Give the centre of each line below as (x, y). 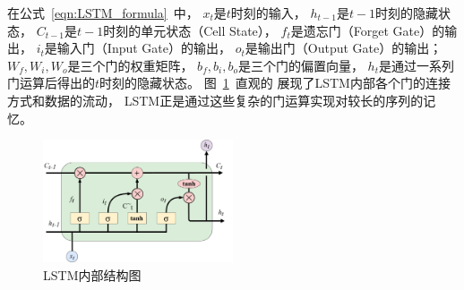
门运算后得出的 (51, 83)
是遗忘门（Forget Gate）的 (368, 30)
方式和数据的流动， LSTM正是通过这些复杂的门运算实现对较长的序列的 (215, 100)
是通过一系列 (417, 65)
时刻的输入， (268, 13)
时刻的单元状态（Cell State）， (190, 30)
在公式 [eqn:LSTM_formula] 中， (103, 13)
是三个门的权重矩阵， (130, 65)
